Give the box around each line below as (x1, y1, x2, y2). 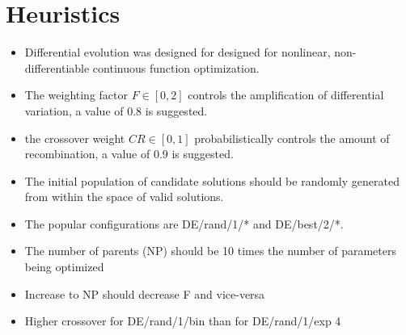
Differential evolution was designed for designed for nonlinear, (24, 44, 331, 61)
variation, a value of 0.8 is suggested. (24, 102, 208, 119)
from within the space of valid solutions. (24, 188, 224, 205)
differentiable (24, 59, 90, 76)
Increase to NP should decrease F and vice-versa (24, 285, 265, 302)
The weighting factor (24, 86, 129, 103)
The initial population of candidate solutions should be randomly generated (24, 172, 400, 189)
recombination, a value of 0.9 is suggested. (24, 145, 234, 162)
